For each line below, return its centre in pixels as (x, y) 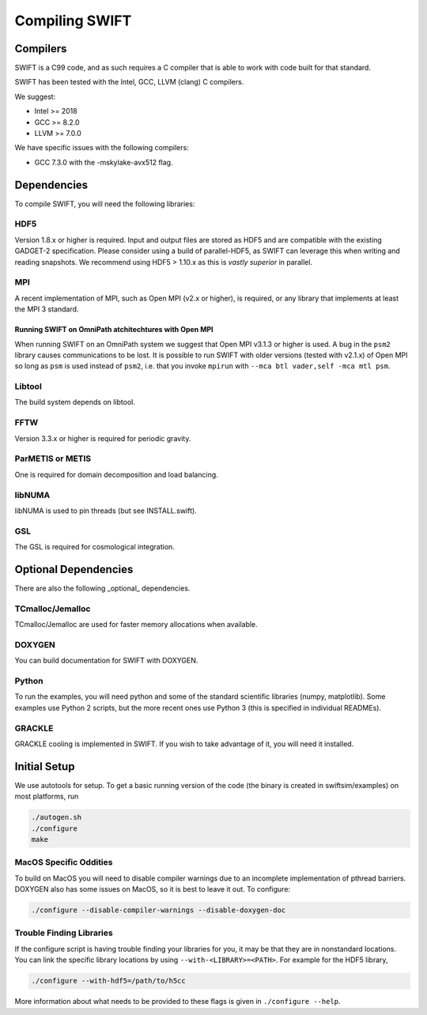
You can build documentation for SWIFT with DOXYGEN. (106, 661)
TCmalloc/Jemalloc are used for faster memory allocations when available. (136, 624)
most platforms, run (47, 796)
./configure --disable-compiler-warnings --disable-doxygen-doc (159, 910)
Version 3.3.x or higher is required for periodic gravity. (103, 438)
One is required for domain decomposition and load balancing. (117, 474)
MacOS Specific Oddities (64, 862)
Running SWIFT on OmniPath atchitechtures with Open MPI (114, 330)
